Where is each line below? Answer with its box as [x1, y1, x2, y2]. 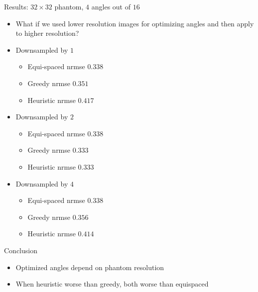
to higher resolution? [15, 28, 79, 38]
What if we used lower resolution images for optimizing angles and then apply [15, 18, 254, 28]
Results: [4, 1, 28, 11]
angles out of [91, 1, 131, 11]
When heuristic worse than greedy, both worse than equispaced [15, 279, 209, 289]
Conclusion [4, 245, 37, 255]
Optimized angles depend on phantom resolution [15, 262, 164, 272]
